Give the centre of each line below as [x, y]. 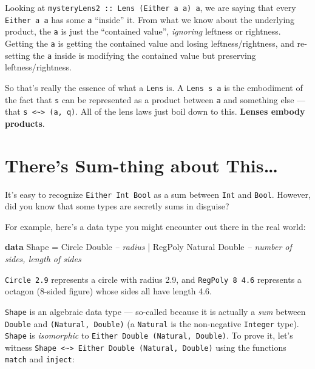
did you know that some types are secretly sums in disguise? [117, 206]
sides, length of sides [43, 259]
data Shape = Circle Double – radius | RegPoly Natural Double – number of [148, 247]
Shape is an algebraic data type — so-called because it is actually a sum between [155, 311]
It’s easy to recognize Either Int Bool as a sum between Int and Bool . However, [158, 194]
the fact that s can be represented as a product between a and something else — [155, 99]
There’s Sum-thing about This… [141, 165]
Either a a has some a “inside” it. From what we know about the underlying [150, 19]
